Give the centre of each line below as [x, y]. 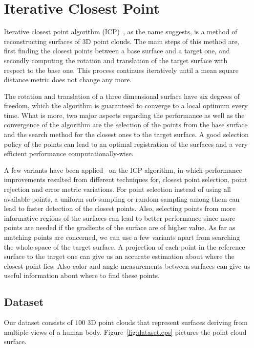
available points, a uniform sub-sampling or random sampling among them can [122, 198]
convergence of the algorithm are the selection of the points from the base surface [126, 125]
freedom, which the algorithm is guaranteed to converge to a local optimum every [126, 105]
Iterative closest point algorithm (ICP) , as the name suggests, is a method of [121, 32]
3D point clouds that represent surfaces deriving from [168, 322]
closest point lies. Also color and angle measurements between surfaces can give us [127, 266]
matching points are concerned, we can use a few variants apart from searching [122, 237]
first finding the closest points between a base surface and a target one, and [117, 51]
